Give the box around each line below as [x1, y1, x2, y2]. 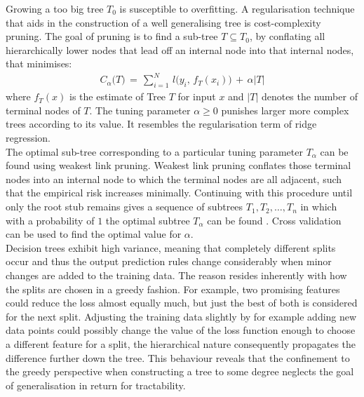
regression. [6, 130, 51, 145]
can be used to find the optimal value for [6, 227, 182, 241]
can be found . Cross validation [207, 213, 342, 227]
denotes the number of [261, 89, 358, 104]
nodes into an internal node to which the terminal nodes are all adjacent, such [6, 171, 342, 186]
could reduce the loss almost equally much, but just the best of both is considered [6, 295, 358, 310]
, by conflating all [249, 29, 325, 43]
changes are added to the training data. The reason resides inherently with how [6, 268, 347, 283]
